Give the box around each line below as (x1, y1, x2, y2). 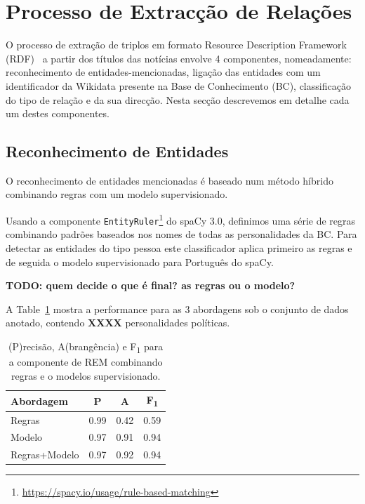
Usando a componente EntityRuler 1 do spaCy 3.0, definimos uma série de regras (6, 211, 356, 227)
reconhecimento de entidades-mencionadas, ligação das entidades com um (6, 65, 321, 79)
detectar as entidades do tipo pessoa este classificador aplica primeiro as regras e (6, 240, 352, 255)
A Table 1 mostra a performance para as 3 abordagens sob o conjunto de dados (6, 301, 349, 316)
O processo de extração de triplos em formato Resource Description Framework (6, 37, 347, 52)
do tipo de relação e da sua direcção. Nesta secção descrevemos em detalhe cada (6, 92, 350, 107)
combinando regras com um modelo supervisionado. (6, 187, 228, 201)
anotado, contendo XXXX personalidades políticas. (6, 315, 230, 330)
